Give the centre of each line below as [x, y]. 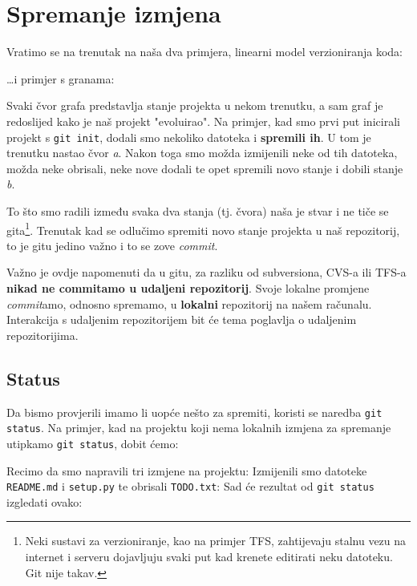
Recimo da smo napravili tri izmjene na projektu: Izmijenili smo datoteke [187, 470]
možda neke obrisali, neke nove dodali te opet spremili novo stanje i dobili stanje [205, 168]
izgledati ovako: [45, 501]
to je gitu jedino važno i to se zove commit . [112, 245]
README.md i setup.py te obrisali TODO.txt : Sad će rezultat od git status [190, 486]
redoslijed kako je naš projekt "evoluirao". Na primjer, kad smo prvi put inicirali [203, 121]
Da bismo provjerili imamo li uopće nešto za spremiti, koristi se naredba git [194, 412]
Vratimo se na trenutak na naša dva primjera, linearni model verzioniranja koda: [204, 52]
